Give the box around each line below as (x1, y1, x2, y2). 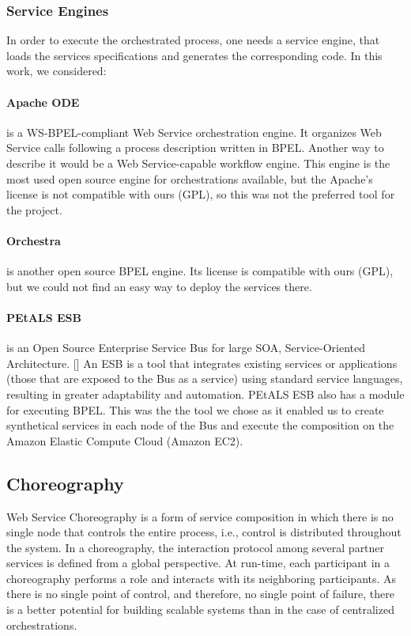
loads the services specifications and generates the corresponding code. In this (6, 47, 383, 63)
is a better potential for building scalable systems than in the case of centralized (6, 601, 394, 618)
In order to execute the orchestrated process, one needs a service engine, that (6, 32, 380, 48)
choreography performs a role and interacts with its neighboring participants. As (6, 570, 397, 586)
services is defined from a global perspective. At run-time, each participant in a (6, 555, 390, 571)
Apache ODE (6, 93, 80, 110)
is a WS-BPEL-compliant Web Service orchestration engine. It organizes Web (6, 123, 382, 140)
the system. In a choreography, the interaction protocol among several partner (6, 539, 385, 555)
